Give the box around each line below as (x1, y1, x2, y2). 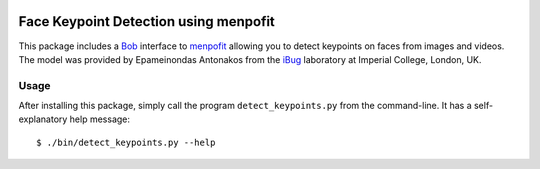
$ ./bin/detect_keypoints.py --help (36, 136, 216, 148)
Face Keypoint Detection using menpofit (18, 13, 275, 30)
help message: (69, 113, 130, 125)
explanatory (18, 113, 68, 125)
